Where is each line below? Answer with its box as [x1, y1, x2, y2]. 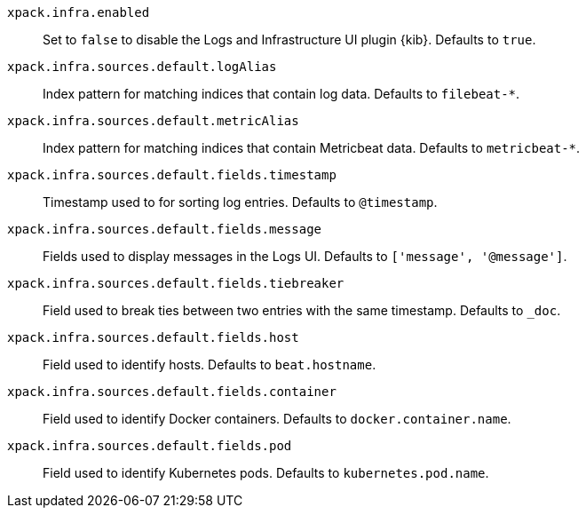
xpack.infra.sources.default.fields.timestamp [7, 168, 337, 182]
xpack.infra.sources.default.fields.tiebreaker [7, 276, 344, 290]
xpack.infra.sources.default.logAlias [7, 59, 277, 74]
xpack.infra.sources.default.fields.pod [7, 439, 292, 453]
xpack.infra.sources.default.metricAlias [7, 114, 299, 128]
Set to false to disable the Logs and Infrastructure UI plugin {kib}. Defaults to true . [43, 32, 536, 47]
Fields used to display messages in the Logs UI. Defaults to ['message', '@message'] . [43, 249, 567, 264]
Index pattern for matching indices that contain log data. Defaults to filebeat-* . [43, 86, 520, 101]
